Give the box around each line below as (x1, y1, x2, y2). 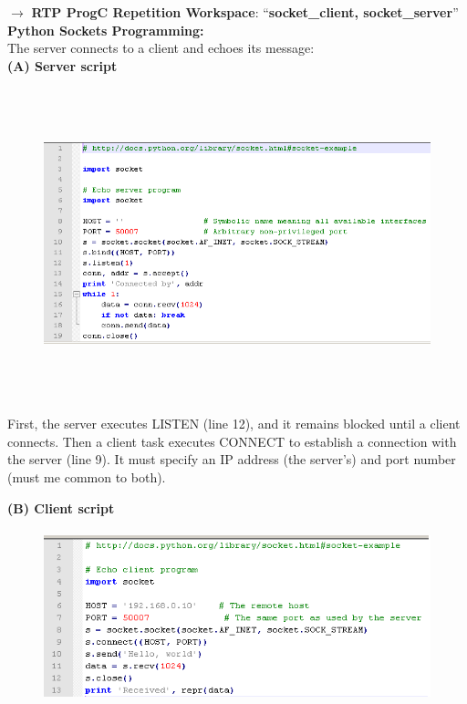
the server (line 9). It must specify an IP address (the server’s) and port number (7, 450, 456, 469)
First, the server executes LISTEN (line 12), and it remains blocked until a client (7, 414, 461, 433)
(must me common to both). (7, 467, 166, 486)
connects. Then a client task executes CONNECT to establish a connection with (7, 431, 457, 450)
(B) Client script (7, 498, 115, 517)
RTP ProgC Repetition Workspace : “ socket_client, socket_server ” (31, 3, 459, 21)
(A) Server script (7, 56, 118, 75)
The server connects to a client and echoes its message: (7, 38, 315, 57)
